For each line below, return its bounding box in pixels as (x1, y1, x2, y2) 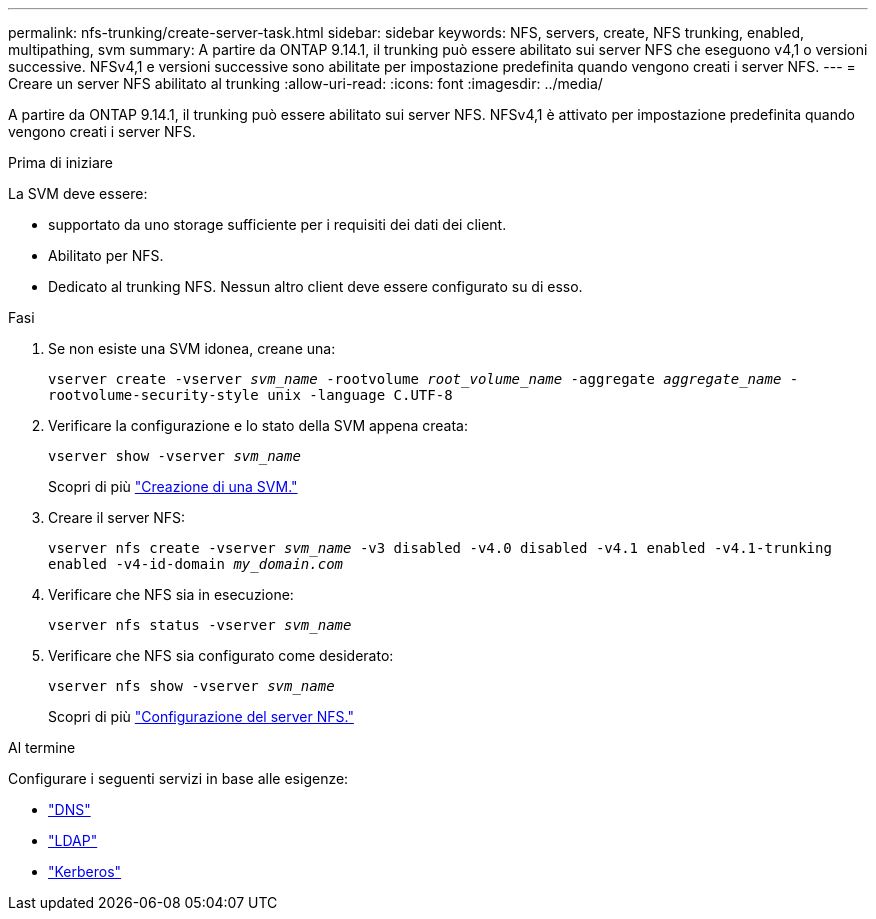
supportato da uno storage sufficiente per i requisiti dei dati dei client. (48, 216, 507, 233)
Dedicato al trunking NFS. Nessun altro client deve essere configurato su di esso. (48, 278, 583, 295)
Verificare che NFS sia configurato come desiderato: (48, 647, 394, 664)
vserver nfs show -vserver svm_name (48, 678, 335, 694)
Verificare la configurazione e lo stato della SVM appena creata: (48, 417, 468, 434)
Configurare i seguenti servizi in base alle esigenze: (8, 770, 349, 787)
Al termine (8, 739, 76, 756)
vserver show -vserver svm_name (48, 448, 301, 464)
